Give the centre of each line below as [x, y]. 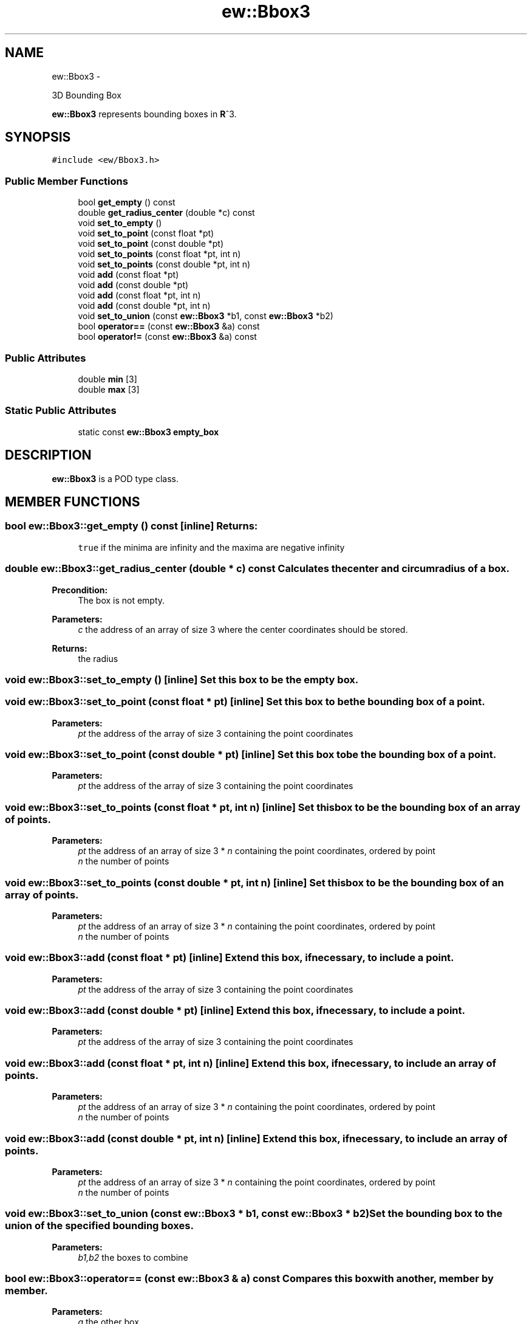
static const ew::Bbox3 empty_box [148, 432]
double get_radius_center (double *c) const [166, 213]
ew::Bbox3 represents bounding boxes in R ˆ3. [144, 114]
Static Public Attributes [61, 411]
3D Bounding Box [87, 95]
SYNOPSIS [38, 137]
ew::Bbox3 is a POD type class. [115, 478]
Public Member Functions [66, 181]
